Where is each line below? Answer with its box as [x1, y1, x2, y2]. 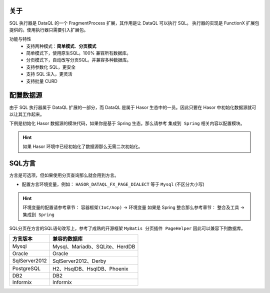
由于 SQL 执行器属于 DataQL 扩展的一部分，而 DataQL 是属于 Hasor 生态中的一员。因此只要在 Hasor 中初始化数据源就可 [9, 104, 256, 110]
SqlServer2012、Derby [52, 257, 106, 264]
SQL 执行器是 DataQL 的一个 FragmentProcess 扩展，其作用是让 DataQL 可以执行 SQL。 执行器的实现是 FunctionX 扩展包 [9, 20, 259, 26]
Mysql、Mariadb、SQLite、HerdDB [52, 243, 135, 250]
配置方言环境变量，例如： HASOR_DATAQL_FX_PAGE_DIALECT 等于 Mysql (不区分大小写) [21, 181, 205, 187]
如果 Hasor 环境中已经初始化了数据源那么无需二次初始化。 [22, 143, 143, 149]
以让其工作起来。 [9, 111, 44, 117]
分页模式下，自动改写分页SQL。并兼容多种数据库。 [26, 57, 131, 63]
